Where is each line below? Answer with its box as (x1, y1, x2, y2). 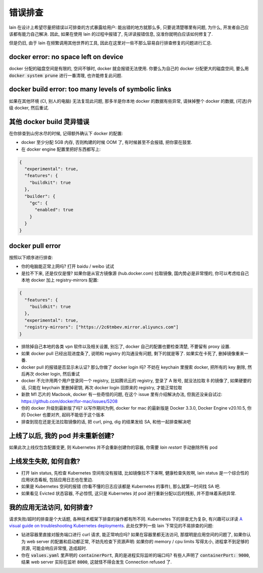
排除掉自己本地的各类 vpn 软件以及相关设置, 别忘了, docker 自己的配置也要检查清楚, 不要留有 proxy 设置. (21, 344, 231, 350)
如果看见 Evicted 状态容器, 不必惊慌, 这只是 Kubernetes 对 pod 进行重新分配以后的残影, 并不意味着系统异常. (21, 490, 236, 496)
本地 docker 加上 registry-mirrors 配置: (21, 277, 99, 283)
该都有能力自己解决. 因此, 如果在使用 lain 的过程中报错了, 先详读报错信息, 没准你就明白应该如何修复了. (9, 31, 213, 37)
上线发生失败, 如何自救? (9, 457, 80, 465)
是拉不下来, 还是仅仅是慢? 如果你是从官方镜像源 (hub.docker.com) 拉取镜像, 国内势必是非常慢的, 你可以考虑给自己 (21, 270, 249, 276)
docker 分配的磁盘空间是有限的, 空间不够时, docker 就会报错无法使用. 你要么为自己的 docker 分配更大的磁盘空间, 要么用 (9, 66, 249, 72)
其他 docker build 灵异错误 (9, 118, 90, 126)
